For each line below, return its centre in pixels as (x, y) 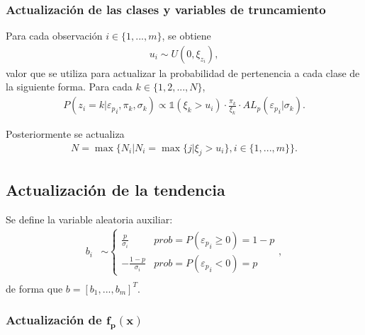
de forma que (34, 288)
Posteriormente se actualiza (65, 134)
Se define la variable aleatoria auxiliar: (89, 219)
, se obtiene (186, 36)
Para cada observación (54, 36)
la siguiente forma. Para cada (69, 87)
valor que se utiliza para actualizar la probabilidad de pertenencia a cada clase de (183, 72)
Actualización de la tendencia (116, 189)
